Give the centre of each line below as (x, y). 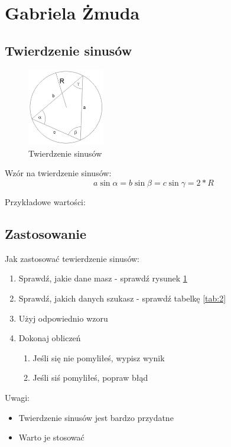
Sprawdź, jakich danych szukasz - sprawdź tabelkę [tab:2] (122, 298)
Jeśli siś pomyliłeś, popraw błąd (90, 378)
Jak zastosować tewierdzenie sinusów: (72, 258)
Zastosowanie (46, 234)
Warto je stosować (51, 437)
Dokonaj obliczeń (50, 338)
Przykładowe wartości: (45, 202)
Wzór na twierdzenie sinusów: (58, 173)
